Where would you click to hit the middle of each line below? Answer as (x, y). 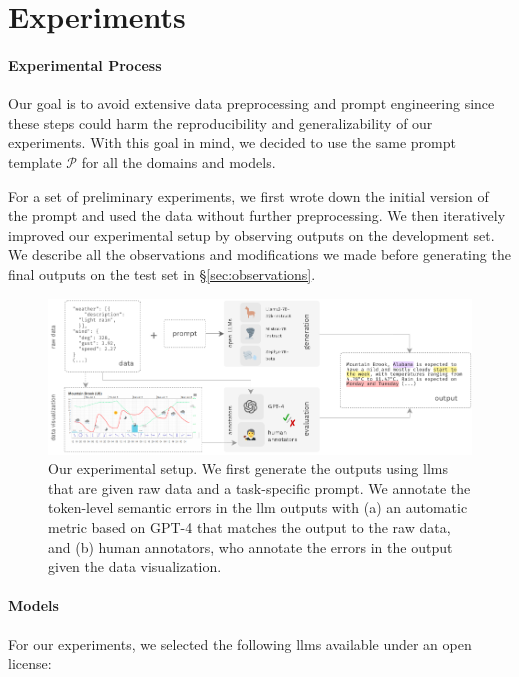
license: (30, 663)
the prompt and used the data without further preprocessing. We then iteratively (257, 215)
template (35, 161)
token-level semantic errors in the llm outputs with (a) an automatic (258, 507)
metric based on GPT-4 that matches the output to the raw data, (249, 527)
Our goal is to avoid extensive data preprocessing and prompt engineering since (251, 103)
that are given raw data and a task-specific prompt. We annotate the (259, 487)
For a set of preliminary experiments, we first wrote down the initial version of (248, 195)
